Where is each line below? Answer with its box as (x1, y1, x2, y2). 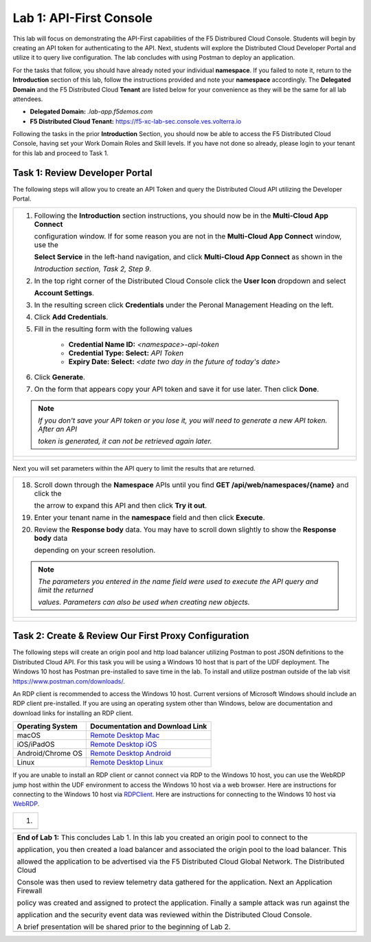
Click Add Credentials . (34, 312, 109, 322)
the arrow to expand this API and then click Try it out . (34, 500, 207, 510)
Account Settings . (34, 288, 95, 298)
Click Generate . (34, 372, 86, 381)
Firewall (16, 886, 43, 895)
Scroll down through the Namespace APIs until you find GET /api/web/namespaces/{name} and (34, 480, 349, 489)
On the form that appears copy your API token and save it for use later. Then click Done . (34, 384, 319, 394)
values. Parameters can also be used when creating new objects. (38, 597, 250, 607)
